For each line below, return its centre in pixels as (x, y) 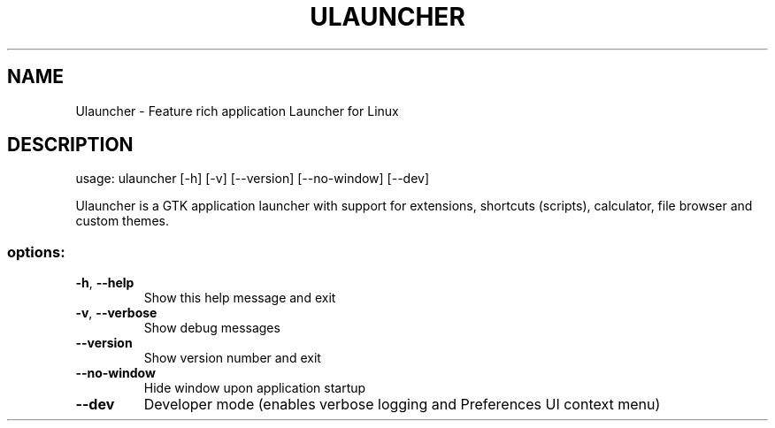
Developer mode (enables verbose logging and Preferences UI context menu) (402, 405)
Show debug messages (212, 328)
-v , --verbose (116, 313)
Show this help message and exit (240, 298)
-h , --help (105, 283)
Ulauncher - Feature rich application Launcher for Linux (237, 111)
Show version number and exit (232, 358)
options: (36, 252)
